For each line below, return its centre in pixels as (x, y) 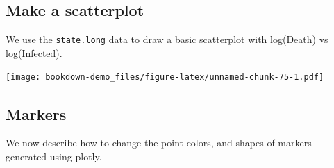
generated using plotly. (54, 156)
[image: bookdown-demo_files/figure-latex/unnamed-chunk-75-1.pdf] (165, 77)
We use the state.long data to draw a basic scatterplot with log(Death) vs (167, 39)
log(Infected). (34, 52)
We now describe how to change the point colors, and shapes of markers (159, 143)
